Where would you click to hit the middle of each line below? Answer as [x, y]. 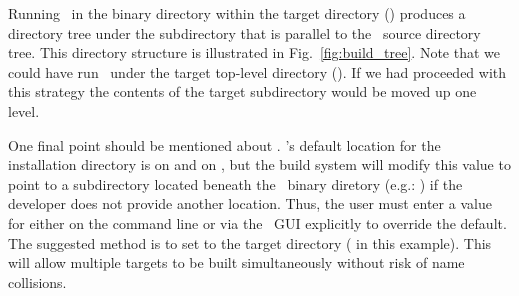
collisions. [37, 281]
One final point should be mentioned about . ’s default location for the [224, 144]
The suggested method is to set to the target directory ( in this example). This [250, 242]
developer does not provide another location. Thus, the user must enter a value [250, 203]
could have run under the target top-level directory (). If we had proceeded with [257, 71]
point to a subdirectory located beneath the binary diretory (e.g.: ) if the [235, 183]
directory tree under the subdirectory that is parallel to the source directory [244, 32]
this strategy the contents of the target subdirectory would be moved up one [242, 91]
